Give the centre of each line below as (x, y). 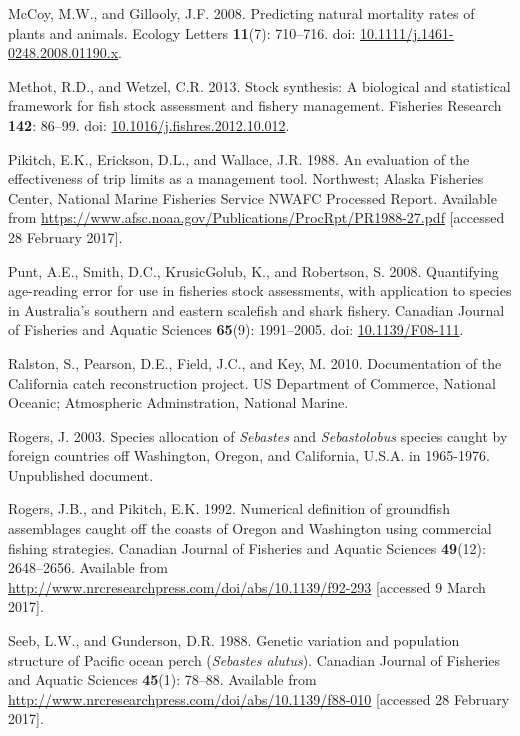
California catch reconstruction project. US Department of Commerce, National (252, 382)
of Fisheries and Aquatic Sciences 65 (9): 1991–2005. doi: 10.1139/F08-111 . (236, 329)
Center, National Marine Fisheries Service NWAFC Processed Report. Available (252, 197)
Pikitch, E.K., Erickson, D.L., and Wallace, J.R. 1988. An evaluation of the (239, 158)
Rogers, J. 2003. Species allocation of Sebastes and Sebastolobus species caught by (258, 435)
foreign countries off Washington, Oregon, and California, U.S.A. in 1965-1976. (249, 455)
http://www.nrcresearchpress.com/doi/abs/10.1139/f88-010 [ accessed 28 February (259, 698)
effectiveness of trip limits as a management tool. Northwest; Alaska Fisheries (246, 178)
